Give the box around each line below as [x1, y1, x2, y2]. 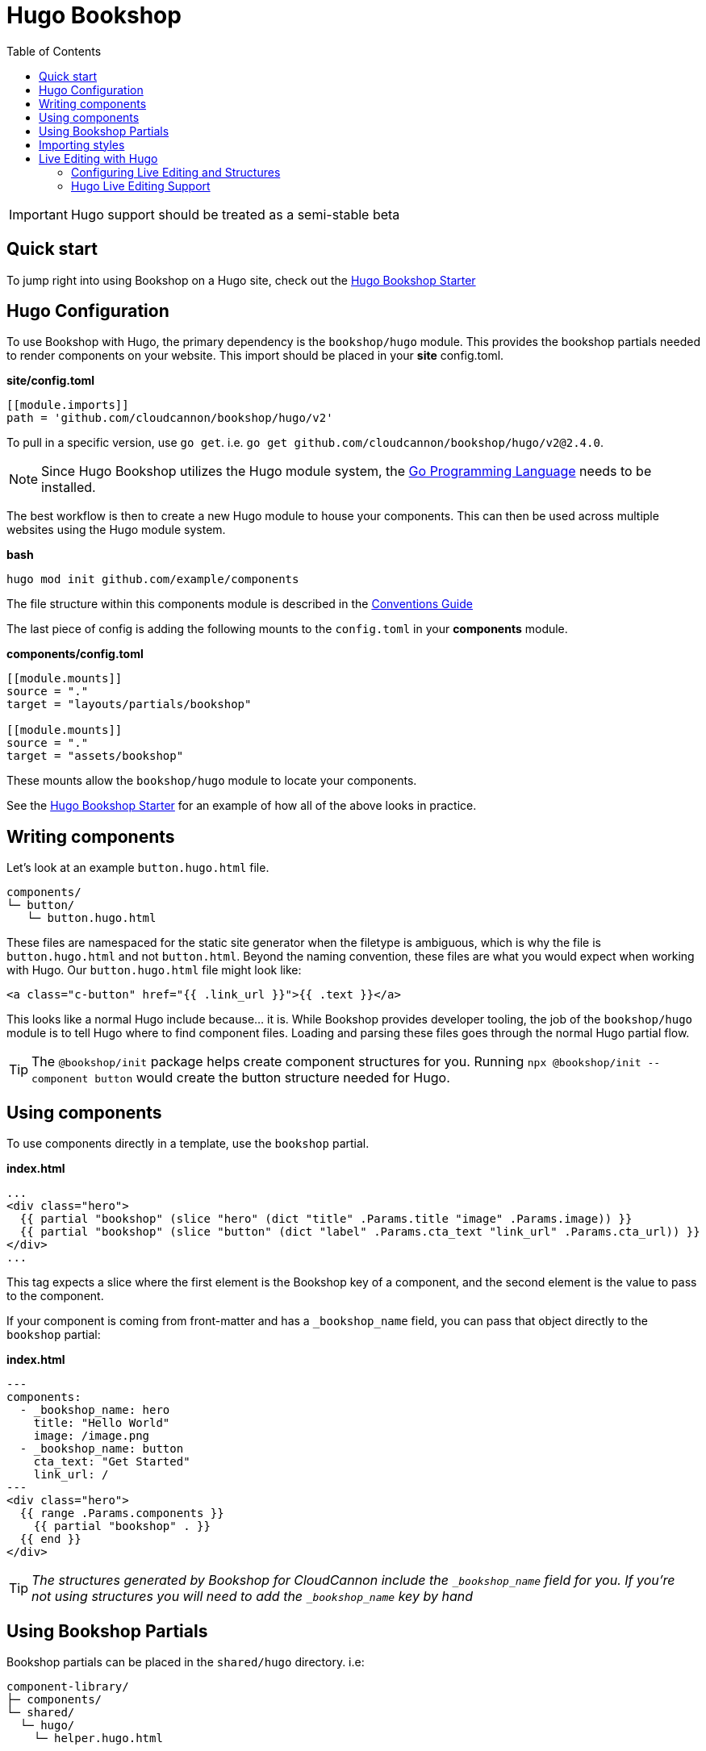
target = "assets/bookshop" [6, 749, 184, 763]
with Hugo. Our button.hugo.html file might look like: [6, 963, 302, 978]
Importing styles [39, 137, 125, 152]
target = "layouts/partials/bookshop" [6, 698, 252, 711]
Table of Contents [6, 44, 102, 58]
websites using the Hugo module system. [6, 523, 226, 537]
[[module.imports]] [6, 398, 129, 412]
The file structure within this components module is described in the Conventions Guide [6, 597, 473, 611]
